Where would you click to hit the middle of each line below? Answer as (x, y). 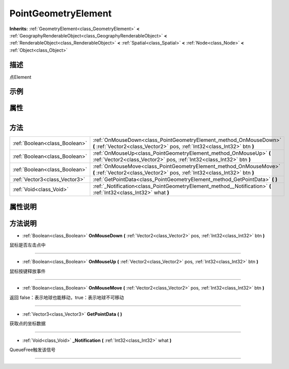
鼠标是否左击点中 (27, 245)
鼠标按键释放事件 (27, 271)
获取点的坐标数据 (27, 323)
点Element (21, 77)
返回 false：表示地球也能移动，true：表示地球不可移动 (67, 297)
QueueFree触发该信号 (33, 350)
